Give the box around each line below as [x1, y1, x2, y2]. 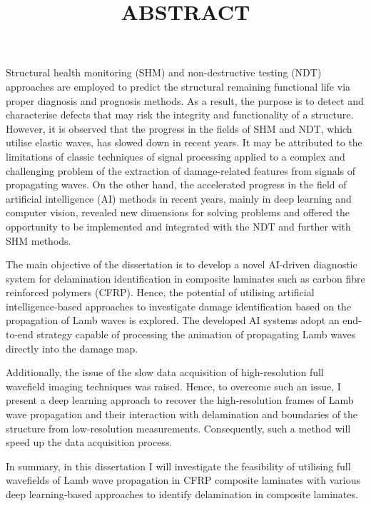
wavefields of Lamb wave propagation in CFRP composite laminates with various [6, 472, 360, 487]
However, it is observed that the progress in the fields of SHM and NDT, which [6, 121, 352, 136]
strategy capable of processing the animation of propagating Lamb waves [36, 327, 356, 342]
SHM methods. [6, 233, 71, 248]
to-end [6, 327, 34, 342]
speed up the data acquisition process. [6, 435, 173, 450]
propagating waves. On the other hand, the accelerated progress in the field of [6, 177, 347, 192]
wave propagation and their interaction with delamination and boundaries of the [6, 407, 358, 422]
